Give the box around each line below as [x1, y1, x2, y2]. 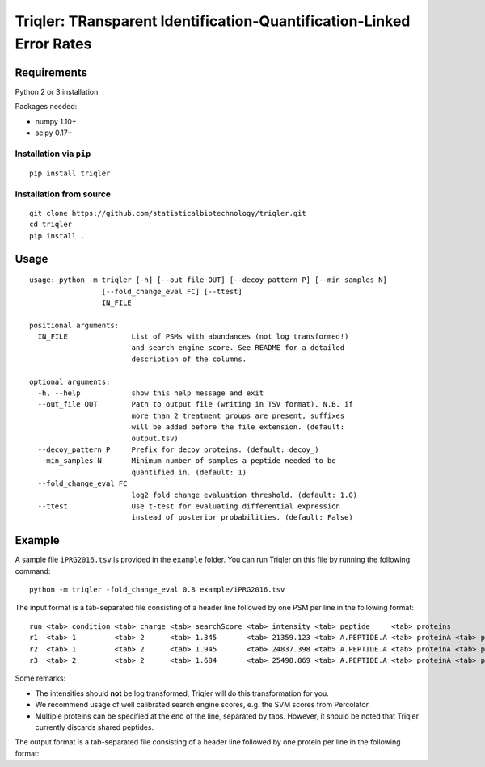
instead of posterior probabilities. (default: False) [131, 513, 353, 522]
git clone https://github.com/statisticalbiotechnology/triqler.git [29, 209, 306, 217]
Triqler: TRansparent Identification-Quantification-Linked [15, 12, 411, 30]
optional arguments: [29, 377, 111, 386]
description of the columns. [131, 354, 247, 364]
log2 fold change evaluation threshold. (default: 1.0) [131, 490, 358, 499]
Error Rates [15, 35, 92, 53]
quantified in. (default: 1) [131, 467, 247, 477]
